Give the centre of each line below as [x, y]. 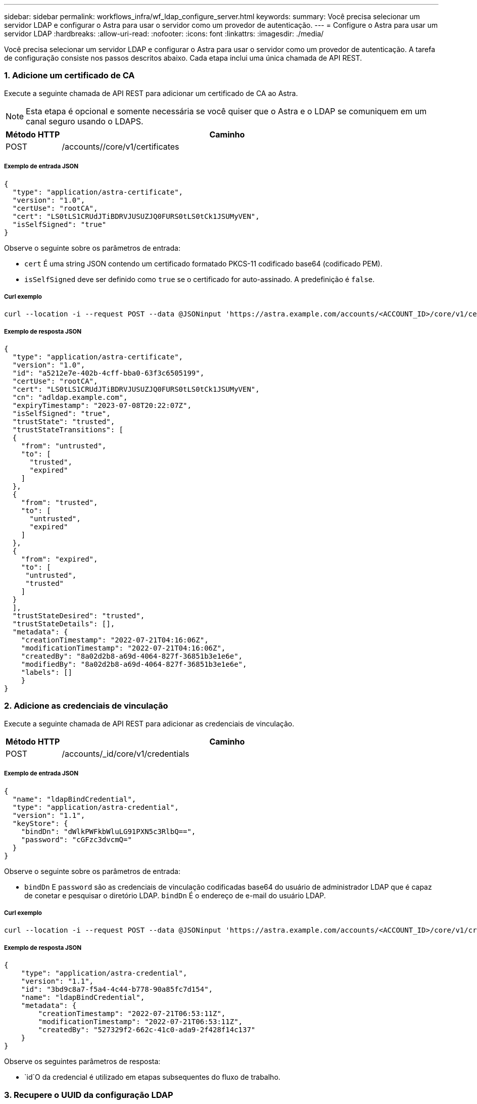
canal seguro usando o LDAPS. [85, 121]
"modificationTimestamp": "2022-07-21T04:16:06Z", [123, 648]
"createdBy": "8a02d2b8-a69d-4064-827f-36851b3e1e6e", [132, 656]
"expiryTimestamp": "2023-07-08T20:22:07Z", [102, 406]
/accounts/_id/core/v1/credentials [126, 753]
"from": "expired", [59, 559]
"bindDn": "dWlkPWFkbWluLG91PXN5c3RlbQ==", [108, 831]
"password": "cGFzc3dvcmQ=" [76, 839]
